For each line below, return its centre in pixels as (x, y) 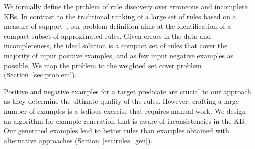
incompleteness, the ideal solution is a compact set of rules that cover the (116, 45)
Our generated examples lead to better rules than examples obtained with (117, 130)
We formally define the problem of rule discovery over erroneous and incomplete (126, 6)
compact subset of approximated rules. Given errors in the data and (108, 36)
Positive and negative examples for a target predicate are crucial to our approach (127, 91)
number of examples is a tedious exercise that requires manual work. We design (125, 111)
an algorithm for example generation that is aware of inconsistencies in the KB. (125, 120)
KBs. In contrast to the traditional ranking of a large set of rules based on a (120, 16)
